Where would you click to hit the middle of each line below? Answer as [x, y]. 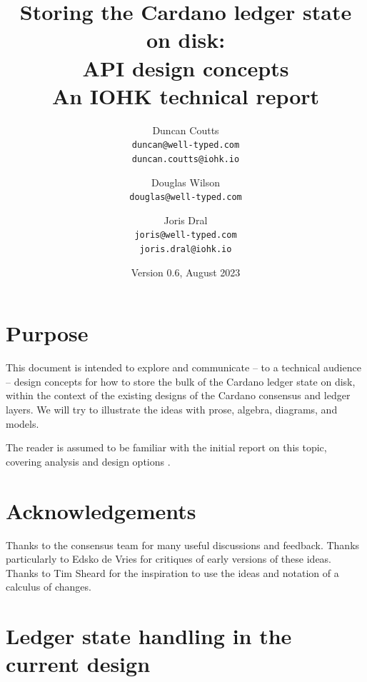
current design [78, 664]
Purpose [47, 333]
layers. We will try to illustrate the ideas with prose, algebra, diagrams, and [172, 410]
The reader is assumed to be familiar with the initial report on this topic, [166, 447]
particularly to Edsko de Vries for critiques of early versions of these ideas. [169, 559]
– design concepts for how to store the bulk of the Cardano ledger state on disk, [181, 381]
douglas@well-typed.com [186, 197]
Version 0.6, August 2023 [186, 272]
